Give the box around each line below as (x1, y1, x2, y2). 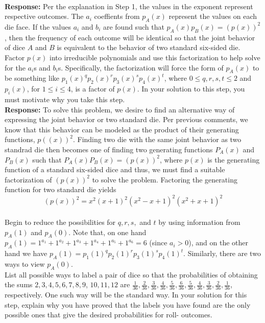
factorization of (5, 174, 52, 184)
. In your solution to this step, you (137, 83, 245, 94)
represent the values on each (168, 11, 257, 21)
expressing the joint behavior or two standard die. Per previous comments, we (5, 114, 248, 125)
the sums (5, 279, 33, 290)
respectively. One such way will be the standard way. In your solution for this (5, 289, 247, 300)
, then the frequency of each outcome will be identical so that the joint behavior (5, 32, 255, 42)
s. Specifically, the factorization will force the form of (58, 62, 224, 73)
